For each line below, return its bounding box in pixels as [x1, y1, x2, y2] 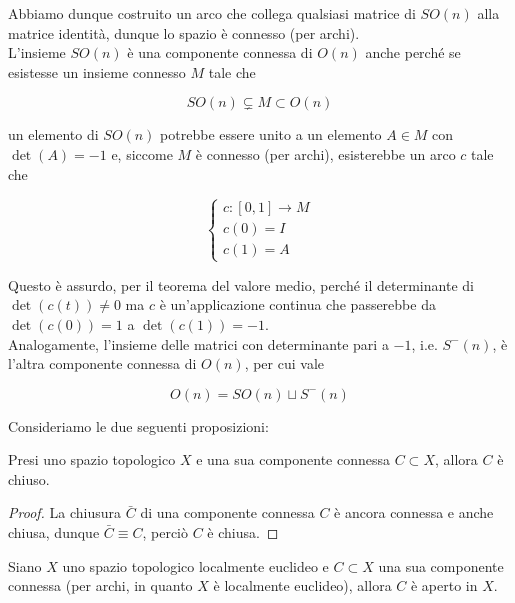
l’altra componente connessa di [8, 353, 197, 374]
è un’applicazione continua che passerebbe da [159, 294, 436, 315]
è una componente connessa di [127, 42, 313, 63]
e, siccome [111, 143, 173, 164]
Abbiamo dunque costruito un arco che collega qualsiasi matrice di [8, 3, 416, 23]
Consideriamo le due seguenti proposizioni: [8, 415, 269, 436]
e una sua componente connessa [196, 449, 391, 470]
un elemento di [8, 124, 99, 145]
